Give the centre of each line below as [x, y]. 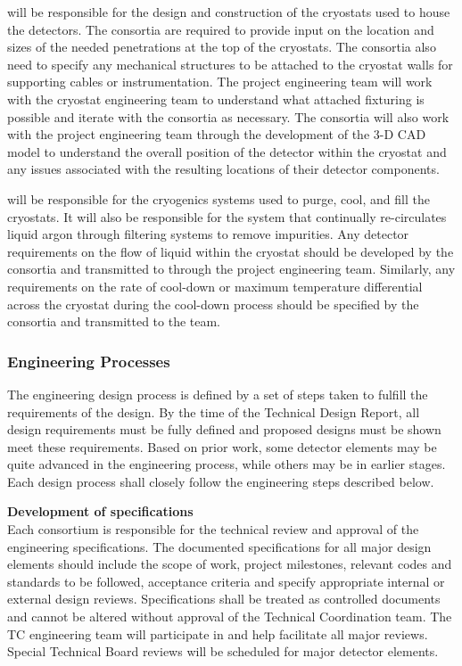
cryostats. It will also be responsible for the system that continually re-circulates [227, 216]
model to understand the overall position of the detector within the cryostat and [227, 151]
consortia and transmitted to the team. [114, 321]
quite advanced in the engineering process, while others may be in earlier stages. [227, 464]
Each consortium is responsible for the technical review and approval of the [213, 529]
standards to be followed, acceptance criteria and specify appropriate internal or [226, 581]
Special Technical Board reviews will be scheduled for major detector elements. [223, 651]
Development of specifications [100, 511]
